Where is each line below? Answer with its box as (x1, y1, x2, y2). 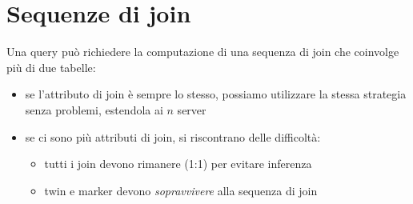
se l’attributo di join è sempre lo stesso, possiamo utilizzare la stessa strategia (25, 86, 407, 102)
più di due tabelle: (6, 58, 96, 75)
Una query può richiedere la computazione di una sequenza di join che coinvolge (6, 43, 399, 60)
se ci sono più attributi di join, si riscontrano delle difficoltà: (25, 128, 321, 145)
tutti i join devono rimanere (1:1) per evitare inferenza (44, 155, 312, 172)
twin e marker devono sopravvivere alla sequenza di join (44, 182, 318, 198)
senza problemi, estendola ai (25, 101, 163, 118)
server (177, 101, 206, 118)
